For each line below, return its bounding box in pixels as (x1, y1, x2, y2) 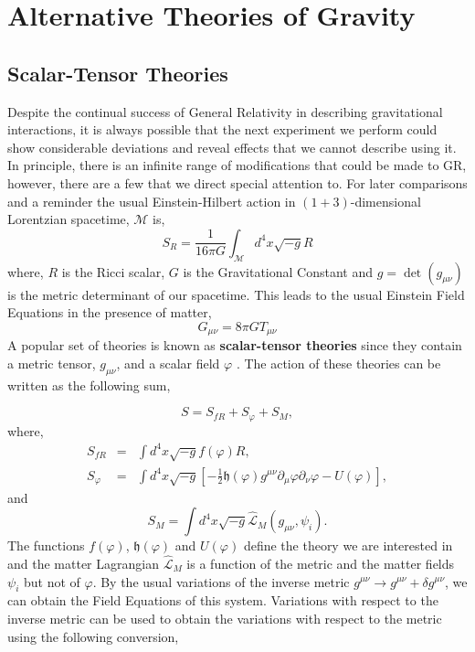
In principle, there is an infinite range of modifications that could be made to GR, (7, 155, 467, 175)
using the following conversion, (7, 626, 179, 646)
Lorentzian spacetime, (7, 209, 130, 229)
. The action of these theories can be (236, 353, 441, 372)
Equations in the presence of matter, (7, 303, 212, 322)
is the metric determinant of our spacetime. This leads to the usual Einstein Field (7, 284, 465, 304)
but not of (23, 572, 80, 591)
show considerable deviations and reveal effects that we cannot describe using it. (7, 137, 457, 156)
